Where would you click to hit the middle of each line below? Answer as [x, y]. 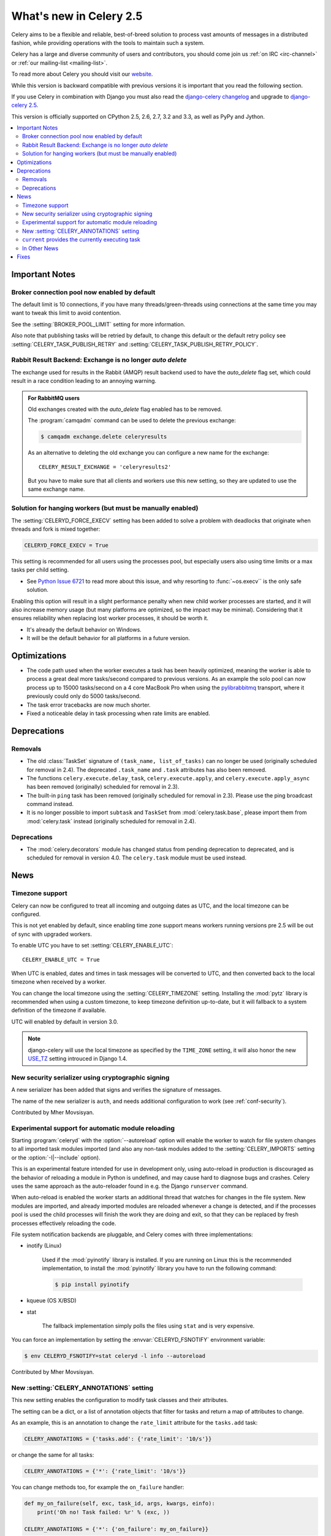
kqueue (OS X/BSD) [51, 1301]
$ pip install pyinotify [92, 1285]
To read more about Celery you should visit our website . [82, 74]
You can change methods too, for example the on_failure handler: [98, 1487]
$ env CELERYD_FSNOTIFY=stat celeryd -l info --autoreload [115, 1356]
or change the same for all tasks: [53, 1455]
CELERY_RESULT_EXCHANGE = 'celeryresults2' [105, 467]
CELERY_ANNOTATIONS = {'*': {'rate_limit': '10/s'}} [105, 1471]
